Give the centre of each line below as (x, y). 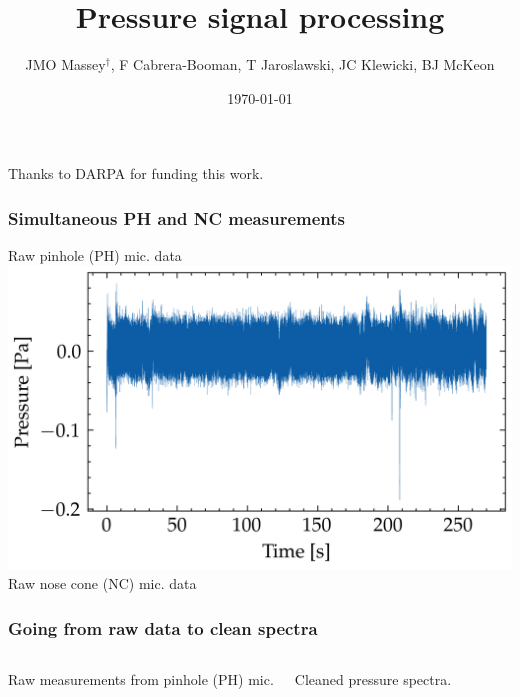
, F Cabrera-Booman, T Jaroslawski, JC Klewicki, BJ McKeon (302, 64)
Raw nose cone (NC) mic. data (102, 583)
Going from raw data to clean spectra (163, 628)
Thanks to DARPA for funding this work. (136, 173)
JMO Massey (65, 64)
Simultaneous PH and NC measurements (176, 217)
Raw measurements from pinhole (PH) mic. (141, 679)
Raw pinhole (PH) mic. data (95, 255)
